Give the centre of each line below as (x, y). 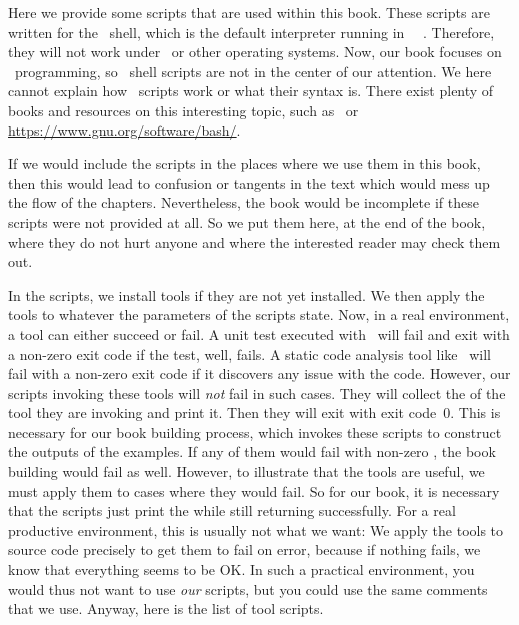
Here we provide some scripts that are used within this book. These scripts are (249, 12)
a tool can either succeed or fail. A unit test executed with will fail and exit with (259, 333)
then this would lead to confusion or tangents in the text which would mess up (249, 182)
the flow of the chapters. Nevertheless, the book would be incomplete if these (243, 202)
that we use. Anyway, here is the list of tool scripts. (166, 608)
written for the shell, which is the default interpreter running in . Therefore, (251, 31)
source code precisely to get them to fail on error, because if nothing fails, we (244, 549)
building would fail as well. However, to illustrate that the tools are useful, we (246, 471)
